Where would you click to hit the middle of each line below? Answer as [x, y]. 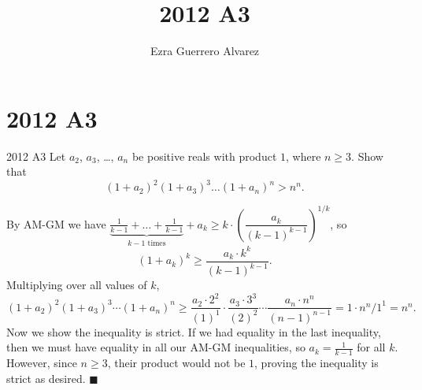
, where [304, 156]
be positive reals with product [204, 156]
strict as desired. [46, 378]
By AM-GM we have [56, 223]
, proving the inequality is [316, 362]
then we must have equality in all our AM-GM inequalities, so [156, 347]
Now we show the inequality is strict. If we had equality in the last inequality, [194, 331]
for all [371, 347]
